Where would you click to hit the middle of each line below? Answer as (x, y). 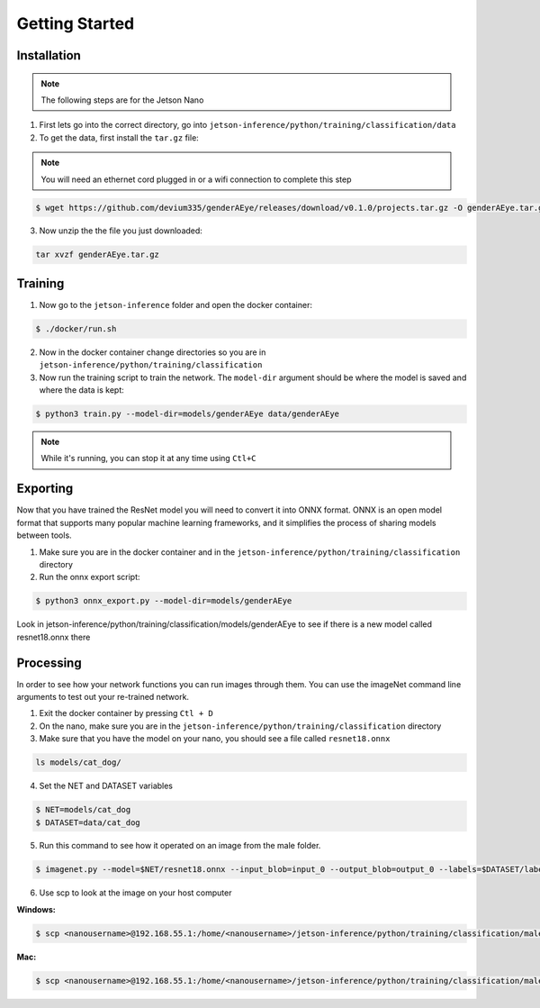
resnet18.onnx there (54, 637)
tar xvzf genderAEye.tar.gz (97, 255)
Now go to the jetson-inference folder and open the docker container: (175, 304)
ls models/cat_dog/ (78, 763)
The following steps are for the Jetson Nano (122, 100)
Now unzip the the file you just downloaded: (121, 231)
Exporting (45, 489)
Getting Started (76, 23)
